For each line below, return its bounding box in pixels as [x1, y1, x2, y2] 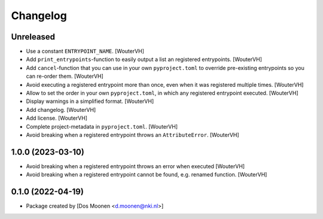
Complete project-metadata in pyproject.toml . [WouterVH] [26, 123, 178, 130]
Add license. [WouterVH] [26, 114, 88, 122]
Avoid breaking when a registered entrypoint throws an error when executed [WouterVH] [26, 162, 245, 170]
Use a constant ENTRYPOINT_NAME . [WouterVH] [26, 48, 145, 55]
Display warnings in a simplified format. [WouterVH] [26, 98, 154, 105]
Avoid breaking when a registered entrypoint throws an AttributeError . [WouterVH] [26, 131, 239, 138]
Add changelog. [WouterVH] [26, 106, 96, 113]
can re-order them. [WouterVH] [26, 72, 104, 80]
